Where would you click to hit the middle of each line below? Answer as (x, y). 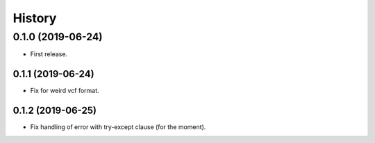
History (35, 18)
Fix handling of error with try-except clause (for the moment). (118, 127)
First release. (49, 54)
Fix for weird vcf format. (65, 91)
